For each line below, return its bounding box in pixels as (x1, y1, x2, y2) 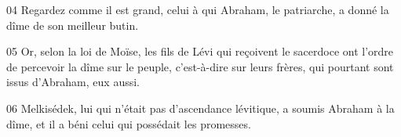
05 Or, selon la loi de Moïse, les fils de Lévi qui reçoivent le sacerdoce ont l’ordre (6, 43, 394, 59)
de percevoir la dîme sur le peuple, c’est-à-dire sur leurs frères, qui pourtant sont (6, 58, 394, 74)
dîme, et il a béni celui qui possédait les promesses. (6, 115, 251, 132)
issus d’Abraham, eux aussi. (6, 74, 140, 90)
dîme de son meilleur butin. (6, 16, 139, 33)
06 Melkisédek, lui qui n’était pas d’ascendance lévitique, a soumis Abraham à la (6, 99, 395, 116)
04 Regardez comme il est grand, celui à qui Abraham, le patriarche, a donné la (6, 2, 389, 17)
